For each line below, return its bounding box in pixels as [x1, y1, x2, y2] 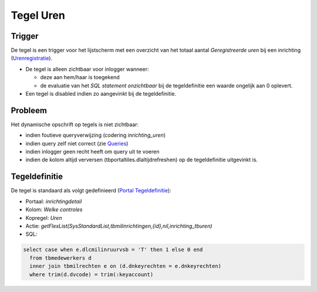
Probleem [11, 106, 47, 116]
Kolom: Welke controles [25, 206, 83, 213]
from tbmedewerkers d [29, 254, 92, 261]
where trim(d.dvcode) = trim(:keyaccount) [29, 271, 154, 278]
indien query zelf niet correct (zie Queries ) [25, 140, 129, 147]
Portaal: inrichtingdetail [25, 198, 82, 205]
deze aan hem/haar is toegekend [40, 74, 120, 81]
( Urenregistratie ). [11, 55, 53, 62]
